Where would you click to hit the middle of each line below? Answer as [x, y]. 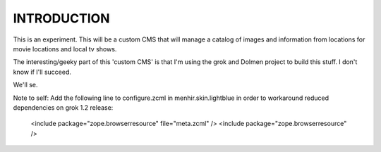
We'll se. [25, 85]
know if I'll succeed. [42, 72]
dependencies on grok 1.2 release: [63, 107]
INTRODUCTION [61, 18]
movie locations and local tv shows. [65, 49]
